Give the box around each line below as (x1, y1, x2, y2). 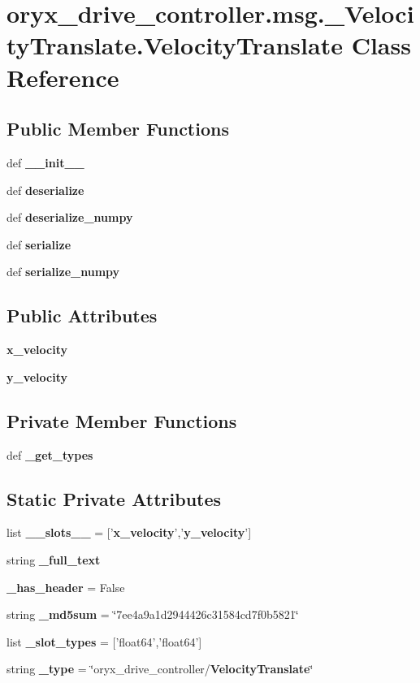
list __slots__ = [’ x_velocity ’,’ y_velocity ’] (6, 524, 252, 541)
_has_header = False (6, 578, 125, 595)
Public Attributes (6, 303, 158, 328)
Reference (6, 60, 119, 93)
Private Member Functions (6, 408, 237, 433)
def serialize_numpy (6, 263, 120, 280)
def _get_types (6, 446, 93, 463)
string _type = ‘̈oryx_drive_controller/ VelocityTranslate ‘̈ (6, 660, 314, 677)
